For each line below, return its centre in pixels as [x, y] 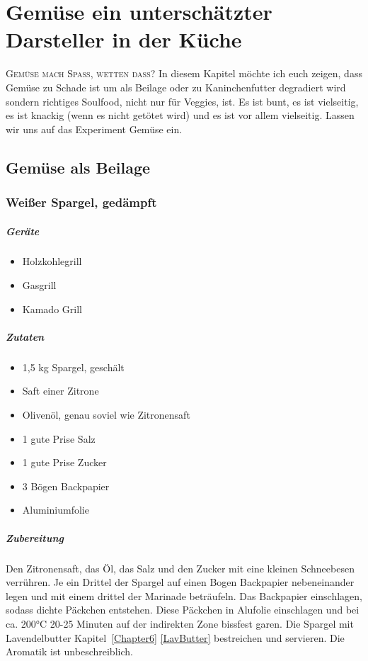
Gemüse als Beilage [78, 167]
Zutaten [25, 336]
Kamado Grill [52, 309]
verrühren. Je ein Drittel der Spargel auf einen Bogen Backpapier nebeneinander [180, 582]
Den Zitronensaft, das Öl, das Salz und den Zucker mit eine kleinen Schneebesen [180, 568]
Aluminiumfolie [56, 510]
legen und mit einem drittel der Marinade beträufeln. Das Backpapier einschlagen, [184, 595]
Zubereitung [35, 537]
